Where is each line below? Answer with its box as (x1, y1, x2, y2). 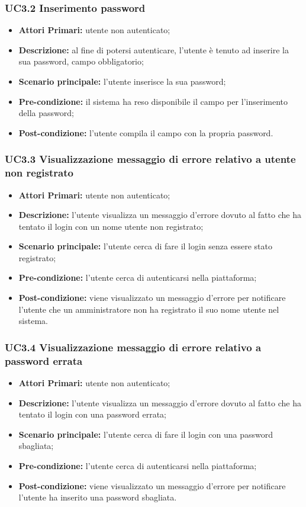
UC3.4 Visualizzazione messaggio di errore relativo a (5, 339, 262, 354)
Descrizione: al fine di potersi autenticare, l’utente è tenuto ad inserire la (18, 43, 289, 56)
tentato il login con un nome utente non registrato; (18, 220, 204, 232)
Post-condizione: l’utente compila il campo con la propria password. (18, 126, 273, 139)
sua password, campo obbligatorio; (18, 55, 144, 68)
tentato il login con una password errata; (18, 408, 166, 421)
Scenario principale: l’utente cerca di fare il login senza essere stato (18, 240, 272, 252)
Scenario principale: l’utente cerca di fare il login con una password (18, 428, 273, 440)
